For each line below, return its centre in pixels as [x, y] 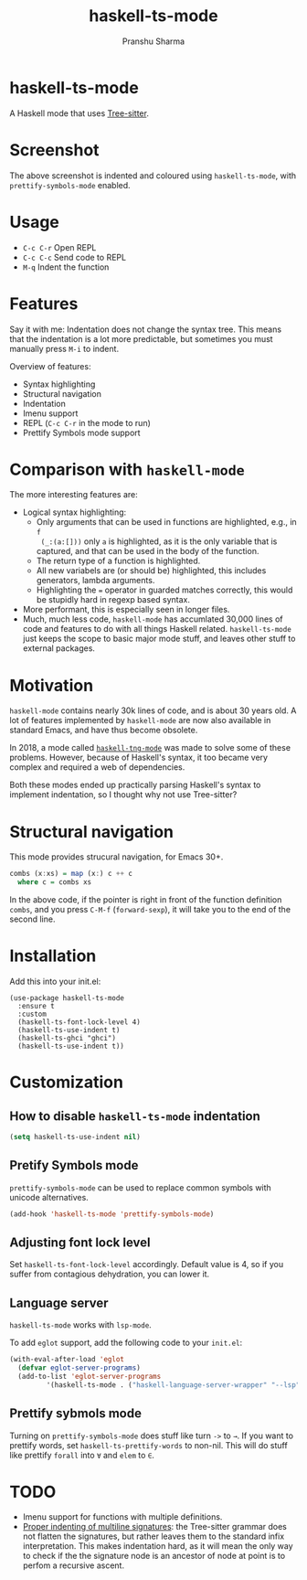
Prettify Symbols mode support [81, 432]
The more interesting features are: [74, 495]
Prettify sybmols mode [75, 1414]
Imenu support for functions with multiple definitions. [122, 1517]
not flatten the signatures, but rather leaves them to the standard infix [153, 1536]
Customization [66, 1082]
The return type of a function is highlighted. [118, 561]
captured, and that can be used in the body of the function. [148, 551]
